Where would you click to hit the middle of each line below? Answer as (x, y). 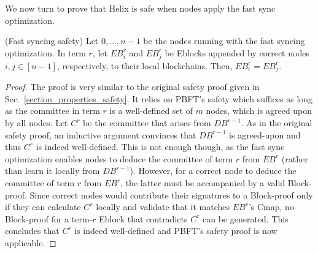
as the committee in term (52, 111)
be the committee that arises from (147, 123)
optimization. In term (45, 52)
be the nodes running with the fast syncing (224, 41)
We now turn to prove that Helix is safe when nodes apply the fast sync (140, 8)
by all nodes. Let (37, 123)
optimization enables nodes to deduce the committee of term (119, 158)
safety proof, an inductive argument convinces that (101, 134)
